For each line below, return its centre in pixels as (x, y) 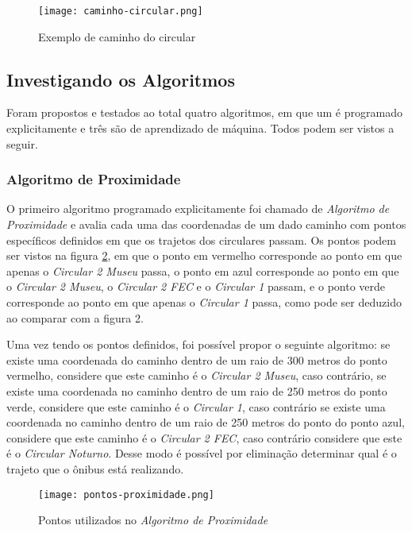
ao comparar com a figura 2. (75, 317)
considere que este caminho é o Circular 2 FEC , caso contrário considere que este (204, 437)
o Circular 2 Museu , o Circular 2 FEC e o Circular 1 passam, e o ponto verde (196, 286)
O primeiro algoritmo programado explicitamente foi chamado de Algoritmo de (198, 209)
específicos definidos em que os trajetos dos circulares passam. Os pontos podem (201, 239)
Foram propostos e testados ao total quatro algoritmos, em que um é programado (204, 112)
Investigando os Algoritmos (121, 79)
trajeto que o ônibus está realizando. (95, 468)
